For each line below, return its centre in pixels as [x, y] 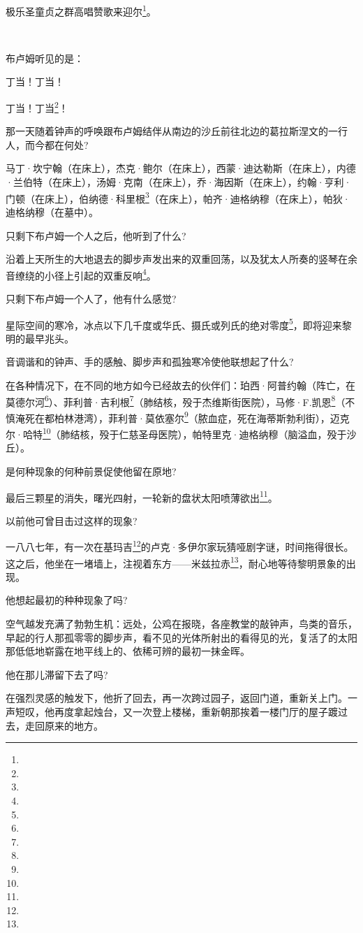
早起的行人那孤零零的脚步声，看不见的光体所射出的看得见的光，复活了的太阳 [181, 637]
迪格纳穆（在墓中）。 [52, 211]
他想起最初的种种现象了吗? [67, 600]
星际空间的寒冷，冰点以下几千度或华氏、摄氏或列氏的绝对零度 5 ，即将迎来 [174, 324]
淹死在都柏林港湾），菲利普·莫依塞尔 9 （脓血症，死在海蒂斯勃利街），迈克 [182, 417]
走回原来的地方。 [64, 725]
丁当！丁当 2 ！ [37, 107]
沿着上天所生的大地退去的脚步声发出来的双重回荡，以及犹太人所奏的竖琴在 [177, 259]
